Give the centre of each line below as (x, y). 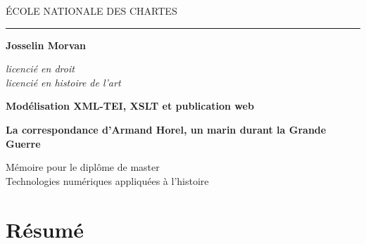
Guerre (23, 143)
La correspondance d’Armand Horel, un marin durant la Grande (166, 129)
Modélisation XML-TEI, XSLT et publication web (130, 106)
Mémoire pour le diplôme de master (83, 167)
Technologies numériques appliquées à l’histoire (107, 180)
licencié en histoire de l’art (63, 82)
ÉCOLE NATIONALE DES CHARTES (91, 11)
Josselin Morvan (46, 45)
